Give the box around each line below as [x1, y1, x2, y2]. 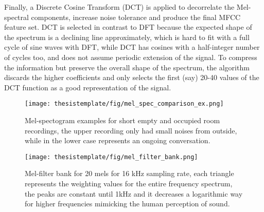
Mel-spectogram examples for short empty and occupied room [25, 115, 220, 125]
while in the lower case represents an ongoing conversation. [25, 135, 210, 146]
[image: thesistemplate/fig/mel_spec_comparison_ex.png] [25, 100, 224, 108]
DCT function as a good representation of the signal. [4, 82, 171, 92]
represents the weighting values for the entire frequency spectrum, [25, 178, 233, 189]
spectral [4, 11, 29, 22]
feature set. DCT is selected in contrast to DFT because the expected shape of [4, 22, 252, 32]
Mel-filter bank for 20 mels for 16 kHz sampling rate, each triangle [25, 168, 234, 179]
